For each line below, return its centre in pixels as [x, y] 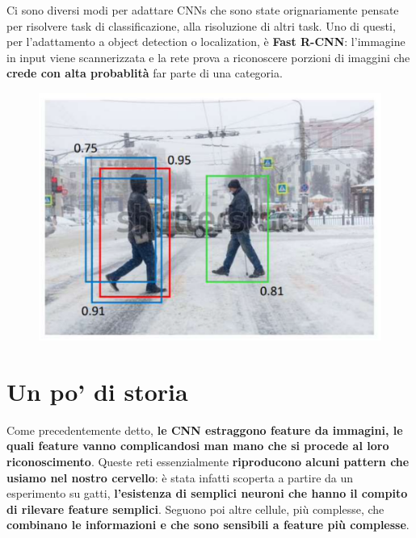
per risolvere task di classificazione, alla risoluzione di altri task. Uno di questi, [201, 25]
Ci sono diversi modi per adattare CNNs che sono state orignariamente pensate [203, 10]
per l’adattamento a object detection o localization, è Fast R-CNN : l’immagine [206, 42]
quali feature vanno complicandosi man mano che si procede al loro [198, 446]
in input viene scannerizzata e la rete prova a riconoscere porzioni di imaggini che [208, 57]
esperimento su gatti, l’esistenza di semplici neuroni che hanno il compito [207, 493]
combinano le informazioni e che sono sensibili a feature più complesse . [208, 525]
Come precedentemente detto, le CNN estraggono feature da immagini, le [205, 430]
